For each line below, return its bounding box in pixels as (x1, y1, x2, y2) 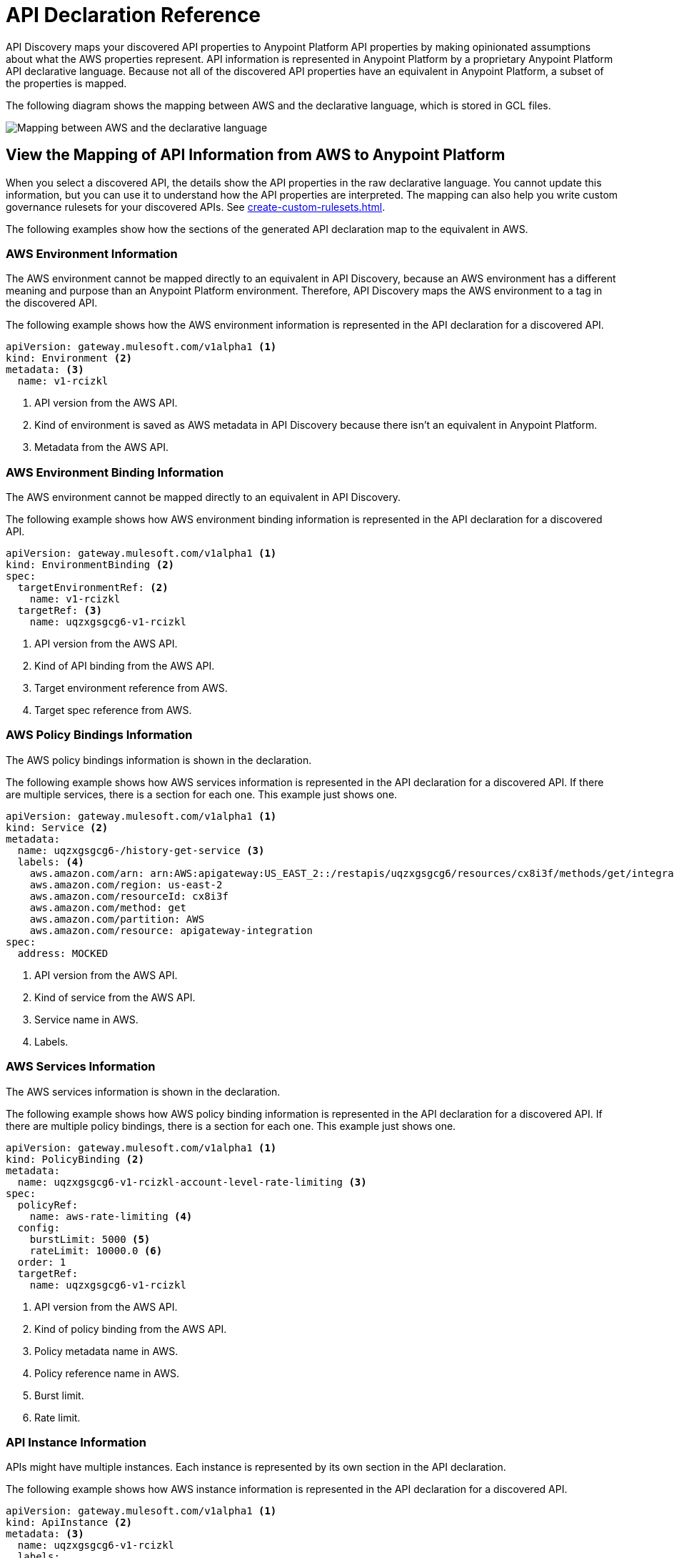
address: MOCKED (17, 947, 109, 959)
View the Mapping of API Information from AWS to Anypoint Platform (6, 146, 505, 164)
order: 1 (17, 1256, 66, 1268)
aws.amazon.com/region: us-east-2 (29, 878, 223, 890)
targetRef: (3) (17, 605, 102, 617)
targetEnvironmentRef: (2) (17, 582, 168, 594)
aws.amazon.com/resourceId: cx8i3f (29, 890, 228, 902)
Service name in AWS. (34, 1013, 139, 1026)
